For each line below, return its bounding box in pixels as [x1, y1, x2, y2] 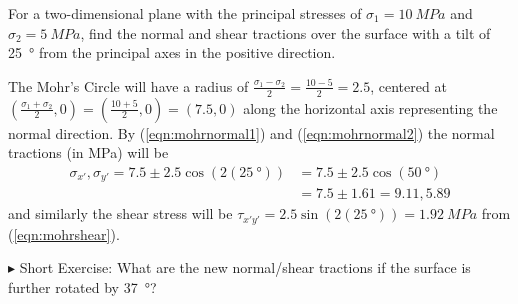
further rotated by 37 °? [8, 276, 157, 297]
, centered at [370, 75, 447, 96]
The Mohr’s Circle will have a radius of [8, 75, 249, 96]
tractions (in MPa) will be [8, 142, 169, 163]
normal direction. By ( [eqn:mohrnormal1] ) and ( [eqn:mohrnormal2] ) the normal [8, 122, 495, 143]
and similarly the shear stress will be [8, 203, 233, 224]
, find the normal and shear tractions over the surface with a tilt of [80, 22, 491, 43]
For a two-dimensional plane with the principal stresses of [8, 3, 362, 23]
